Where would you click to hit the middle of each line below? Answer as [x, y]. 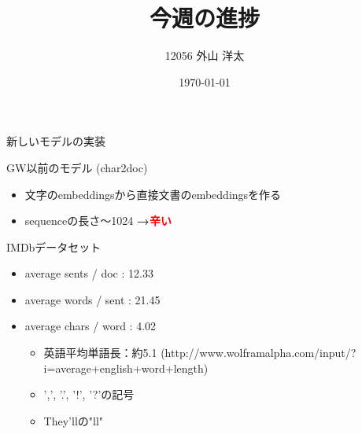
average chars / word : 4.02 [90, 326]
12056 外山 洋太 [205, 55]
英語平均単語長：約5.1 [100, 353]
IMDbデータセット [54, 246]
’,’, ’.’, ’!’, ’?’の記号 [89, 394]
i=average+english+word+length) [126, 368]
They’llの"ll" [74, 420]
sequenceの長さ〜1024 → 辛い [98, 221]
